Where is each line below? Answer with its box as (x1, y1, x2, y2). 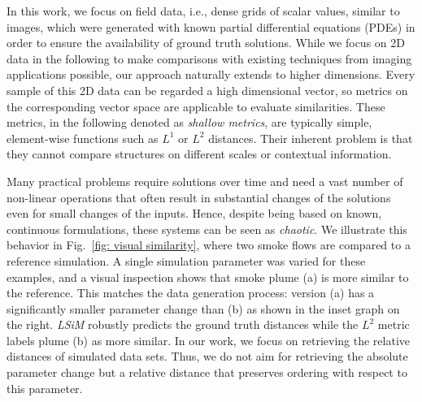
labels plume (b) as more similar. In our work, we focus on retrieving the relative (7, 331, 411, 348)
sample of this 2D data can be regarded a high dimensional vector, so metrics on (7, 81, 408, 98)
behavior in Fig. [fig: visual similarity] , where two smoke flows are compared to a (7, 236, 411, 253)
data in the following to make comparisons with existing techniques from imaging (7, 50, 412, 67)
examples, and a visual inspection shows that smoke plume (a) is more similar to (7, 268, 409, 285)
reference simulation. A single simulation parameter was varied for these (7, 252, 366, 269)
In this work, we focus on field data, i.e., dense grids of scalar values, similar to (7, 2, 400, 19)
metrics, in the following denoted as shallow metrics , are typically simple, (7, 114, 372, 131)
